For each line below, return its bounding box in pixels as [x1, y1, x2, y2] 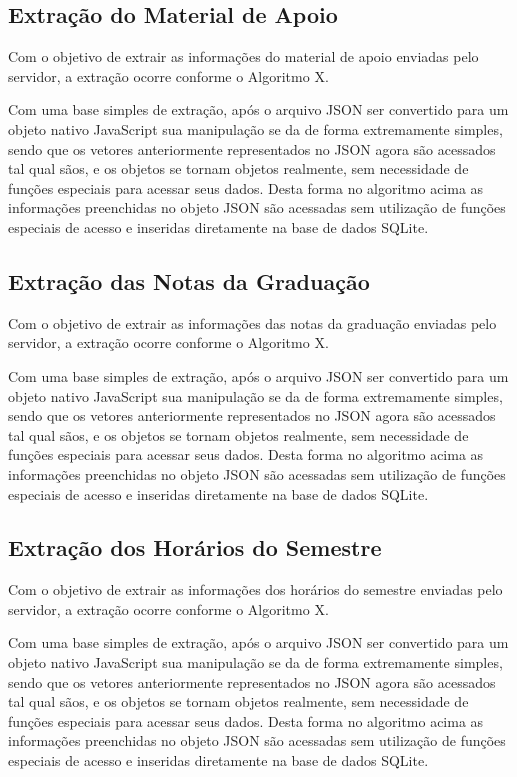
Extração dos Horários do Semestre [8, 532, 382, 563]
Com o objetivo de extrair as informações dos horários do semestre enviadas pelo [8, 579, 503, 600]
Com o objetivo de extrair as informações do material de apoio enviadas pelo [8, 46, 479, 67]
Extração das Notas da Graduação [8, 265, 370, 296]
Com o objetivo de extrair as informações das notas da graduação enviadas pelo [8, 312, 497, 333]
